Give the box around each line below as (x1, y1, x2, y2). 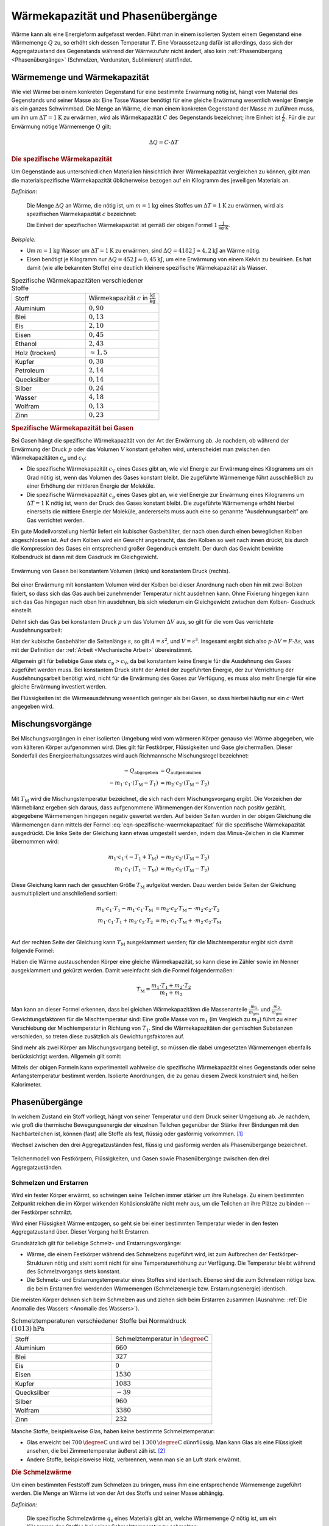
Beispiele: (11, 236, 36, 243)
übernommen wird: (11, 838, 59, 845)
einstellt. (11, 607, 33, 614)
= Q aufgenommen (160, 767, 202, 775)
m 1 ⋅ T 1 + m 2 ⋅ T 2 (151, 982, 191, 990)
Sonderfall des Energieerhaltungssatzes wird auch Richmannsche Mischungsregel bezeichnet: (11, 751, 249, 759)
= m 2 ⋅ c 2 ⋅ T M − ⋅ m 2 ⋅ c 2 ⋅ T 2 (155, 905, 220, 914)
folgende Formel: (11, 947, 54, 955)
